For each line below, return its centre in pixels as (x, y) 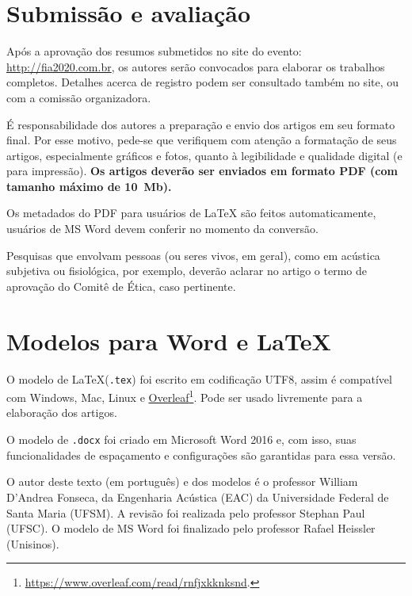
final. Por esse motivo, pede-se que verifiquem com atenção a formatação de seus (202, 140)
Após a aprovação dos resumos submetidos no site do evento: (154, 51)
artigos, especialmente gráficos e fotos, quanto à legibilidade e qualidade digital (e (204, 155)
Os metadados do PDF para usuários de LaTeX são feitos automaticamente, (191, 213)
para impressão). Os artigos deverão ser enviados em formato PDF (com (202, 171)
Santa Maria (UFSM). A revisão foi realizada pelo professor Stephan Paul (186, 512)
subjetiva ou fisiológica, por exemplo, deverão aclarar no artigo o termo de (187, 271)
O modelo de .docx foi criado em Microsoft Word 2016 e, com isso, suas (181, 439)
